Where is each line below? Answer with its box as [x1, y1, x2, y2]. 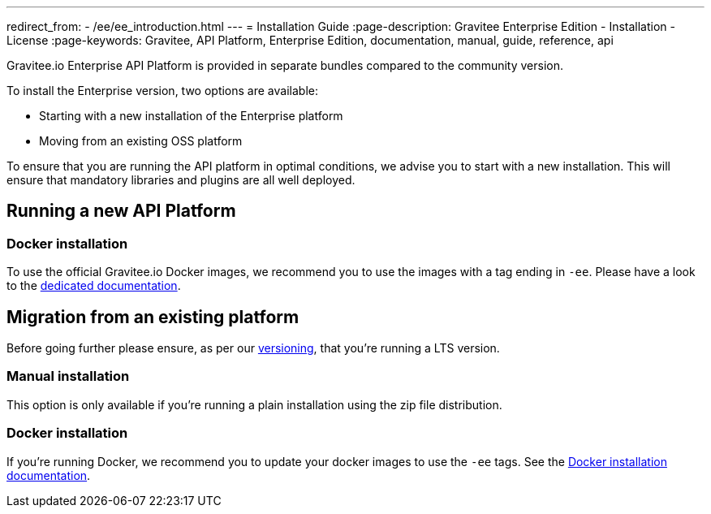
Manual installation [6, 368, 130, 385]
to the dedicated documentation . [6, 279, 181, 293]
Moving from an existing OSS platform [39, 134, 243, 148]
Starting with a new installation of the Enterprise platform [39, 109, 343, 123]
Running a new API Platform [6, 201, 236, 222]
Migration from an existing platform [6, 306, 299, 327]
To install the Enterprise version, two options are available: [6, 84, 318, 97]
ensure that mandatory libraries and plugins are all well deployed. [6, 173, 355, 187]
